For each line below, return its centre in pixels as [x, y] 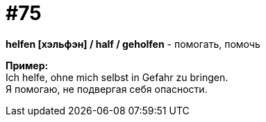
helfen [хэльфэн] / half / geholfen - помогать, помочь [133, 44]
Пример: [27, 65]
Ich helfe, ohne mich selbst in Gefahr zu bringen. [117, 77]
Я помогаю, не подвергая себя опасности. [107, 89]
